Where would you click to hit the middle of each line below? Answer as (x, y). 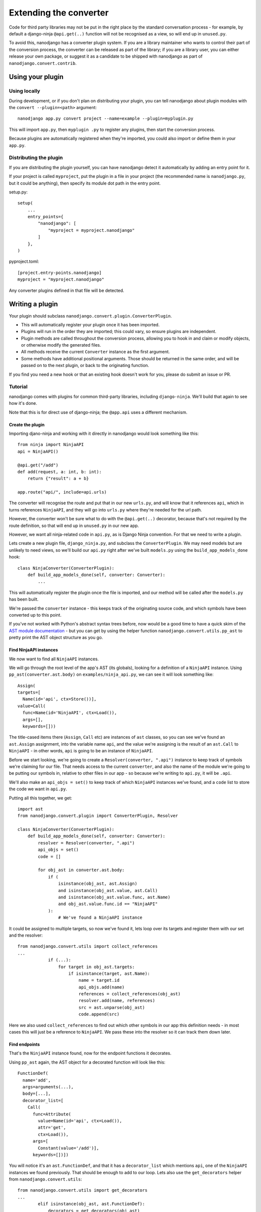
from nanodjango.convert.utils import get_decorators (82, 1190)
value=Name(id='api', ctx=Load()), (80, 1121)
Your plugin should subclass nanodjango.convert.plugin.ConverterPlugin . (90, 316)
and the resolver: (26, 935)
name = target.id (99, 980)
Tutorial (18, 387)
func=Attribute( (52, 1114)
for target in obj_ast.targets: (96, 967)
